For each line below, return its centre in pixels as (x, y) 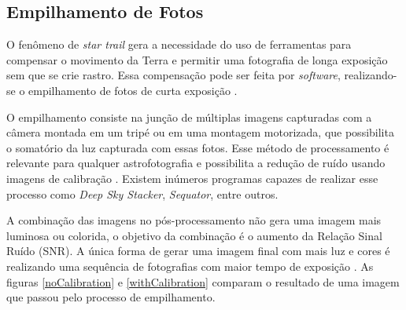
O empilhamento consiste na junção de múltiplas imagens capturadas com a (189, 117)
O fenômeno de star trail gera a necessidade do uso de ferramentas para (179, 44)
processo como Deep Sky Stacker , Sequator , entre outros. (142, 193)
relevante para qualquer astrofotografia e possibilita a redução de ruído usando (196, 163)
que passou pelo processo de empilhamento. (111, 297)
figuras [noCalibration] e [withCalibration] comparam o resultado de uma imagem (203, 281)
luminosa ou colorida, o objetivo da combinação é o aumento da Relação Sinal (194, 235)
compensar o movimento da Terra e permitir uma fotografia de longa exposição (197, 59)
